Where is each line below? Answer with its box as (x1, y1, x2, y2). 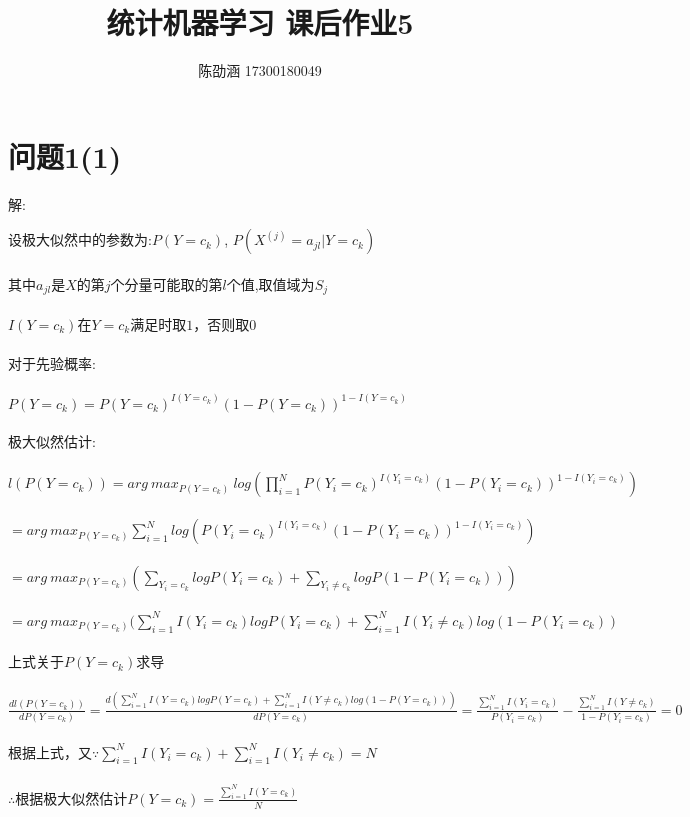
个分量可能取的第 (110, 273, 223, 294)
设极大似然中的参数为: (8, 229, 152, 250)
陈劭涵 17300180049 (198, 60, 322, 81)
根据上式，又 (8, 741, 92, 762)
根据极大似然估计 (15, 787, 128, 808)
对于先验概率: (8, 353, 96, 374)
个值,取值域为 (226, 273, 315, 294)
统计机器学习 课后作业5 (106, 2, 414, 43)
